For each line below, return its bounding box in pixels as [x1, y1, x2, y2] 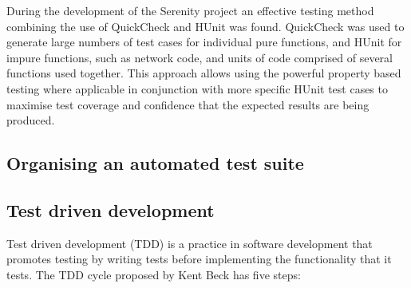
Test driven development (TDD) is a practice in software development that [6, 235, 373, 251]
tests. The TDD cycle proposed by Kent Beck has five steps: [6, 266, 301, 282]
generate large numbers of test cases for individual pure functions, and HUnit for [6, 34, 402, 50]
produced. [6, 112, 55, 128]
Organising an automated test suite [6, 151, 304, 176]
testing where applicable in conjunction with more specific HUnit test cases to [6, 80, 388, 97]
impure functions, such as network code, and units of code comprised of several [6, 49, 393, 65]
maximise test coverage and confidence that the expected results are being [6, 96, 370, 112]
